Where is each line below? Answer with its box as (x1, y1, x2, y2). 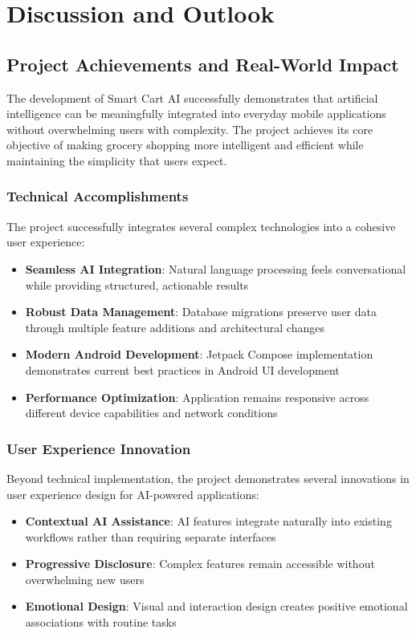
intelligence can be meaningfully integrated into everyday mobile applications (6, 105, 386, 122)
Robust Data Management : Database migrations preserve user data (25, 303, 377, 320)
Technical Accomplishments (6, 186, 189, 206)
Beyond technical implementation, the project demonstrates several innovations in (6, 469, 410, 486)
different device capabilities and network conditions (25, 404, 278, 421)
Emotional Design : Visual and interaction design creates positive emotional (25, 598, 408, 615)
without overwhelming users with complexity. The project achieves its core (6, 120, 373, 137)
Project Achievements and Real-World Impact (6, 51, 399, 76)
